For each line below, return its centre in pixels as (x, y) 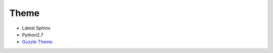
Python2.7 (33, 34)
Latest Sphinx (36, 28)
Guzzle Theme (37, 42)
